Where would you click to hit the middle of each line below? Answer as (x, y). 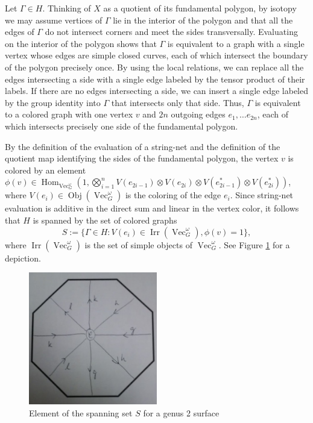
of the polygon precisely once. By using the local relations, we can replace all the (154, 67)
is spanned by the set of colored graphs (105, 220)
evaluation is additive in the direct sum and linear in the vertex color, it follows (152, 208)
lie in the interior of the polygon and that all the (203, 20)
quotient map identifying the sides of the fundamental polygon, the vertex (142, 158)
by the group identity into (53, 102)
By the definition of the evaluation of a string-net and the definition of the (143, 146)
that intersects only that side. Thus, (178, 102)
